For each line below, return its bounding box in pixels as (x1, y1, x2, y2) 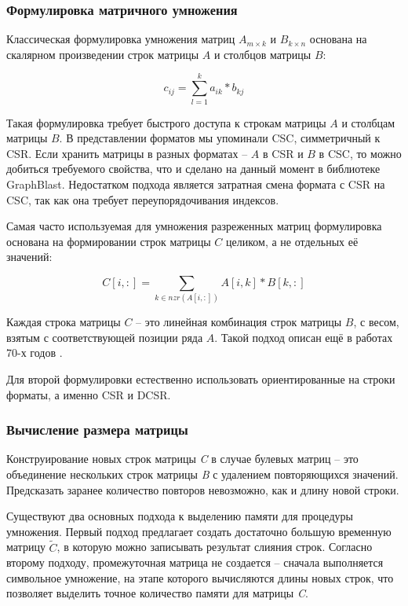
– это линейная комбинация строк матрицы (136, 314, 342, 330)
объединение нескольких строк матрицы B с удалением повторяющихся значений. (6, 465, 399, 482)
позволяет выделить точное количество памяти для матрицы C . (6, 585, 308, 601)
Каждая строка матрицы (6, 314, 121, 330)
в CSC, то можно (319, 145, 402, 161)
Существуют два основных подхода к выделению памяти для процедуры (6, 508, 353, 524)
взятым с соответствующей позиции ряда (6, 329, 203, 345)
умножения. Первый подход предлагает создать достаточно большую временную (6, 523, 392, 539)
